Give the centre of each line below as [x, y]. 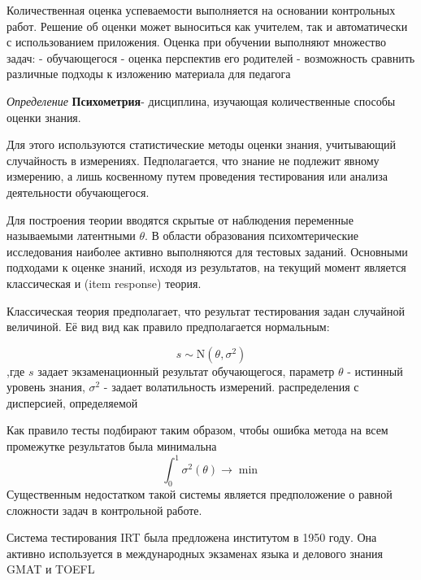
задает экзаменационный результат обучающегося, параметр [186, 371]
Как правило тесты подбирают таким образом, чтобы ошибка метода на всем [197, 430]
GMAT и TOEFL [51, 569]
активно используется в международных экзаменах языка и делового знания [195, 553]
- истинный [375, 371]
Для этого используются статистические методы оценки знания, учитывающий [201, 144]
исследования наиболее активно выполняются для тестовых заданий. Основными [207, 251]
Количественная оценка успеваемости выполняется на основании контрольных [201, 10]
